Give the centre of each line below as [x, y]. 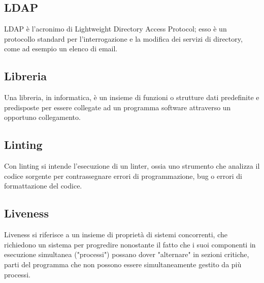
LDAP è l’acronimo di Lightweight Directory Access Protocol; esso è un [115, 29]
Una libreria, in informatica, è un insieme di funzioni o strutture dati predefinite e [132, 97]
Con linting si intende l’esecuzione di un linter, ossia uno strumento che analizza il [132, 166]
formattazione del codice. [43, 186]
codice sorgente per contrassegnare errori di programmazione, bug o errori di [123, 176]
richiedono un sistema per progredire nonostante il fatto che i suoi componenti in [130, 244]
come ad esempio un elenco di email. [61, 49]
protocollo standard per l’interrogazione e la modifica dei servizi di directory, [123, 38]
